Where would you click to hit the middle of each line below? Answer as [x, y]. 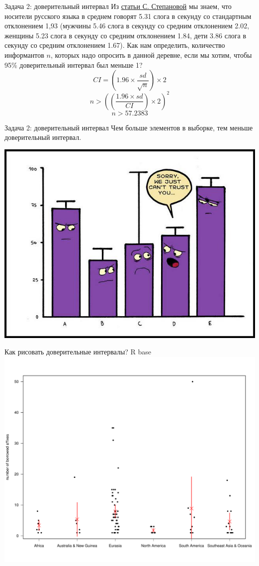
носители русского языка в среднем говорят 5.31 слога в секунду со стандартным [128, 16]
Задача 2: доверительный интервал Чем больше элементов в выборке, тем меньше [129, 127]
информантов [24, 55]
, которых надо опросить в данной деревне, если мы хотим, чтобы [151, 55]
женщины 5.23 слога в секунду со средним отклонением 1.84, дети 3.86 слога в [126, 35]
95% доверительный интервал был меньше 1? [74, 64]
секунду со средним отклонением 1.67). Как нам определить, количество [115, 45]
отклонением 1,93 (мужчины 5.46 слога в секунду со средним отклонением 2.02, [127, 26]
